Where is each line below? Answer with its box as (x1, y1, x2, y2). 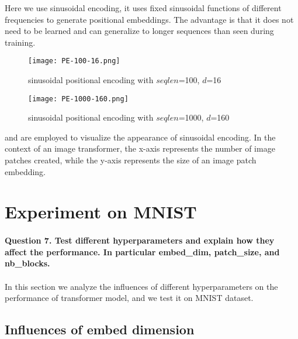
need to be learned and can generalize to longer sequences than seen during (5, 25, 274, 37)
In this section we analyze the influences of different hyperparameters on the (5, 280, 278, 292)
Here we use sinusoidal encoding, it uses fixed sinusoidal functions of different (5, 2, 282, 13)
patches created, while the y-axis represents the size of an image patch (5, 154, 257, 166)
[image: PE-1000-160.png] (28, 94, 129, 103)
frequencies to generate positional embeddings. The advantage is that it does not (5, 13, 294, 25)
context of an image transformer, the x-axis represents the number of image (5, 142, 275, 155)
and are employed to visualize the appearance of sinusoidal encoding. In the (5, 131, 276, 143)
